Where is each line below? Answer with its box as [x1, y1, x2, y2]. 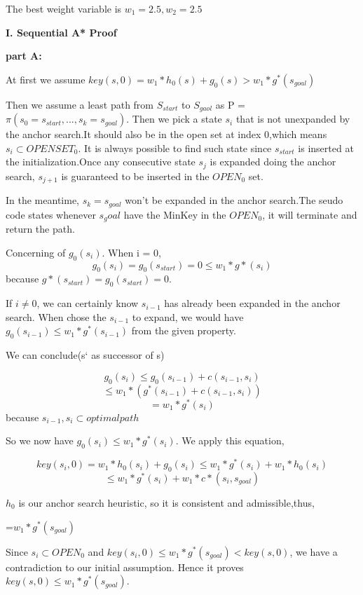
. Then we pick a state [126, 111, 222, 126]
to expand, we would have [132, 309, 244, 324]
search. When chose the [6, 309, 107, 324]
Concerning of [6, 245, 66, 259]
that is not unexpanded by [235, 111, 350, 126]
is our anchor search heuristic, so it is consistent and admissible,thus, [18, 495, 315, 509]
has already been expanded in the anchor [164, 296, 341, 310]
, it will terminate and [262, 207, 357, 221]
